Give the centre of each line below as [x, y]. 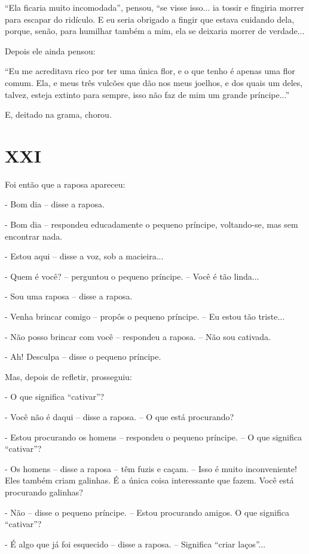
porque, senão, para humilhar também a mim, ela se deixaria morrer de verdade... [155, 31]
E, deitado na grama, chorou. [58, 114]
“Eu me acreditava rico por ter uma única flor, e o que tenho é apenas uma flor [150, 71]
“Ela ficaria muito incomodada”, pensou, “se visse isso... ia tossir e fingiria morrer [154, 7]
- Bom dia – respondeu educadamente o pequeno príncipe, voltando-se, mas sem [152, 224]
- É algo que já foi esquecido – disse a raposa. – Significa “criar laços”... [135, 544]
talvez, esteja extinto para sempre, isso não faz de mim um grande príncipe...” [147, 94]
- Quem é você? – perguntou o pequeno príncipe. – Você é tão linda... [132, 276]
